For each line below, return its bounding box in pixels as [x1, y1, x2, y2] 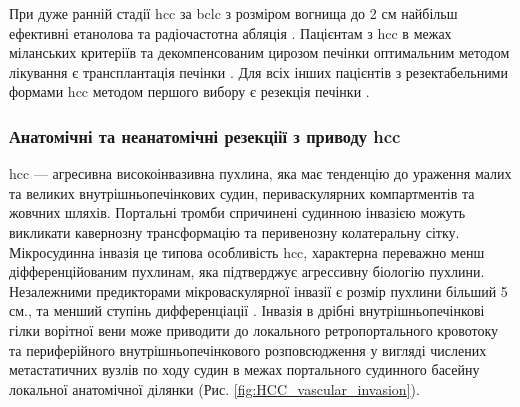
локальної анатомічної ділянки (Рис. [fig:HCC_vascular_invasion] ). [9, 378, 420, 399]
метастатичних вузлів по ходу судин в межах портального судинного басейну [9, 359, 480, 380]
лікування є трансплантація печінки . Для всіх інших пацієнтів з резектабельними [9, 61, 508, 82]
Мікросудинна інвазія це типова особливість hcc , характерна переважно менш [9, 241, 485, 262]
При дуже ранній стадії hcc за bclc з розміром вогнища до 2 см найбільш [9, 3, 458, 23]
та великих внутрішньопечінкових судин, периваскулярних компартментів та [9, 182, 475, 203]
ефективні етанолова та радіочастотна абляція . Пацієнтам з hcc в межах [9, 22, 452, 43]
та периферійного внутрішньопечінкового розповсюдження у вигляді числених [9, 339, 487, 360]
